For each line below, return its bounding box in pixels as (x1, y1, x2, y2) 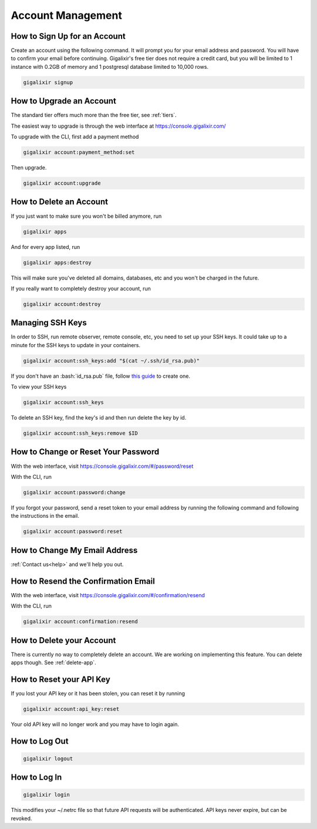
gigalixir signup (23, 79, 73, 85)
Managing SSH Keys (11, 318, 87, 328)
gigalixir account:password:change (23, 489, 126, 495)
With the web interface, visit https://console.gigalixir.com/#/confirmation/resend (11, 591, 205, 598)
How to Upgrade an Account (11, 96, 117, 106)
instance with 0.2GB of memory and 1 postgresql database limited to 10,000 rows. (11, 63, 208, 70)
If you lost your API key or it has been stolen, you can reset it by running (11, 690, 185, 697)
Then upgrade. (11, 164, 47, 171)
